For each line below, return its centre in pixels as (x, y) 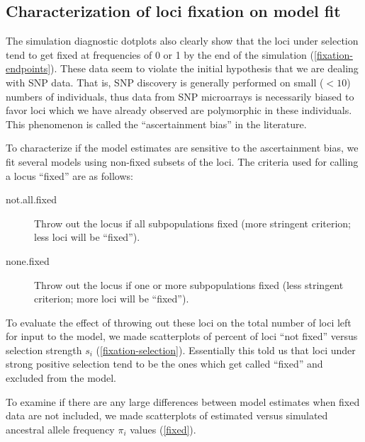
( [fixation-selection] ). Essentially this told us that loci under (226, 350)
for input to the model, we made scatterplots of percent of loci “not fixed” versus (182, 336)
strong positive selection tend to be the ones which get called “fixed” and (164, 364)
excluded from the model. (61, 378)
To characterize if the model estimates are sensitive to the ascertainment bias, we (182, 148)
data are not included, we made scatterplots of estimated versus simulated (167, 415)
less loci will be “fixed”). (87, 237)
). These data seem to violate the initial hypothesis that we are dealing (204, 68)
